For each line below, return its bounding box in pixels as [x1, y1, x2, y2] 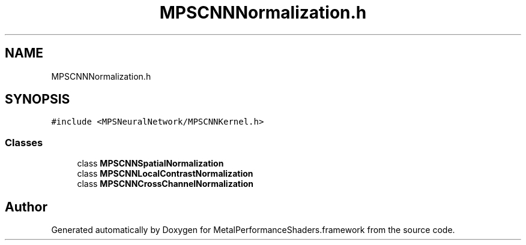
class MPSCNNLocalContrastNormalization [77, 168, 253, 179]
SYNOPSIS [5, 92, 70, 107]
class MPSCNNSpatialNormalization [77, 158, 224, 169]
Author [5, 199, 47, 214]
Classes [5, 136, 43, 149]
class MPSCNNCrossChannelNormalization [77, 179, 254, 189]
